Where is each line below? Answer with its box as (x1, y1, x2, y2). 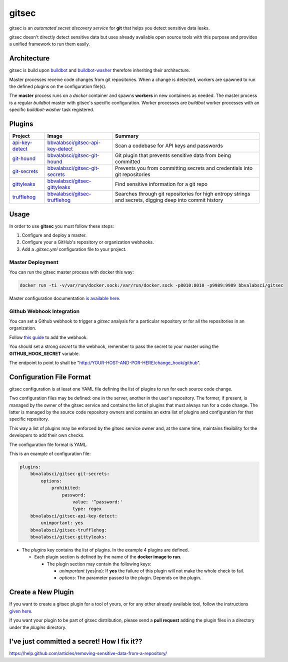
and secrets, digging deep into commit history (115, 196, 223, 203)
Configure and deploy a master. (21, 232, 87, 238)
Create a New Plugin (9, 588, 74, 596)
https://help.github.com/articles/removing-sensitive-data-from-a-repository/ (9, 650, 167, 656)
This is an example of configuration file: (9, 450, 91, 457)
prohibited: (51, 485, 81, 491)
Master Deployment (9, 258, 58, 265)
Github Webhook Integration (9, 307, 80, 314)
